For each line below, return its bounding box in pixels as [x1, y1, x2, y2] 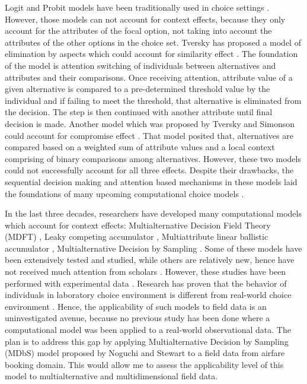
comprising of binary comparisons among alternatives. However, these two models [5, 152, 301, 164]
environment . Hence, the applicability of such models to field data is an [5, 300, 267, 312]
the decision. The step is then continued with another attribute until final [5, 106, 273, 118]
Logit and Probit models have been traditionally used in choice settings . [5, 1, 270, 13]
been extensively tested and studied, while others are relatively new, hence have [5, 253, 295, 266]
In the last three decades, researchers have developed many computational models [5, 207, 302, 220]
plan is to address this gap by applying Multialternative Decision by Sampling [5, 335, 289, 347]
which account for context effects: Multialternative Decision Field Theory [5, 218, 271, 231]
